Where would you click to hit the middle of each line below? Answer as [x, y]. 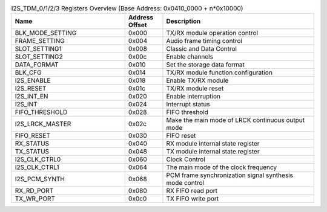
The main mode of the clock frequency [222, 167]
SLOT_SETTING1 [38, 49]
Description [183, 21]
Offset [137, 25]
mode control [185, 183]
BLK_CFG [28, 72]
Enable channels [190, 57]
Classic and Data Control [202, 49]
